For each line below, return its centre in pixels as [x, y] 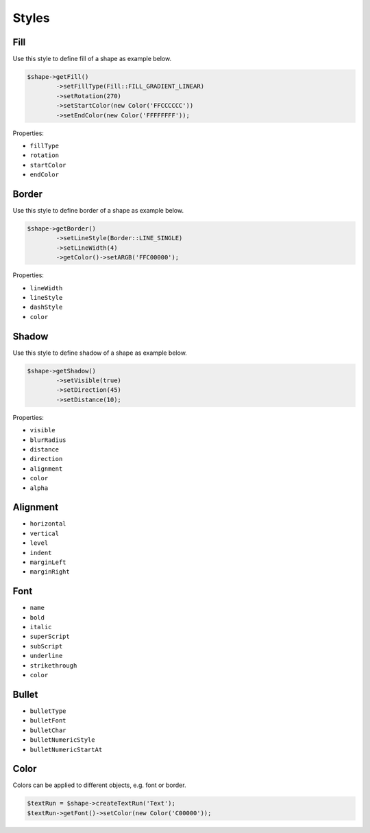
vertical [45, 533]
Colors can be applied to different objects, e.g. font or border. [99, 785]
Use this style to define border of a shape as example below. [98, 211]
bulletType [48, 711]
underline [46, 656]
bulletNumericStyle [62, 740]
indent [41, 553]
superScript [50, 637]
